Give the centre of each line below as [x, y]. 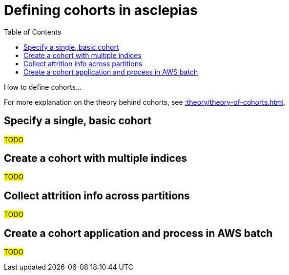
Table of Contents [33, 32]
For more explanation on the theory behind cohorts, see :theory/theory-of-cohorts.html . [145, 102]
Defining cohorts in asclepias [101, 10]
